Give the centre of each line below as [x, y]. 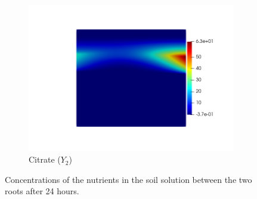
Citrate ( [45, 159]
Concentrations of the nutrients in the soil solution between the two [128, 179]
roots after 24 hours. [42, 191]
